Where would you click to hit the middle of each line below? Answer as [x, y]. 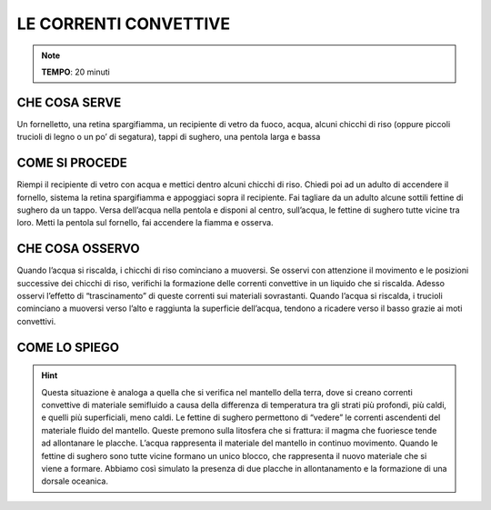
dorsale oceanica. [75, 481]
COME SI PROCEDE [72, 163]
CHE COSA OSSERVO [78, 249]
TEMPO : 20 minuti [76, 72]
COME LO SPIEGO [68, 347]
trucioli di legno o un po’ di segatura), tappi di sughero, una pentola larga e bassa [169, 137]
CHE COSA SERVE [69, 102]
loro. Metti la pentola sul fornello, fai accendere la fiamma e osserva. [145, 223]
